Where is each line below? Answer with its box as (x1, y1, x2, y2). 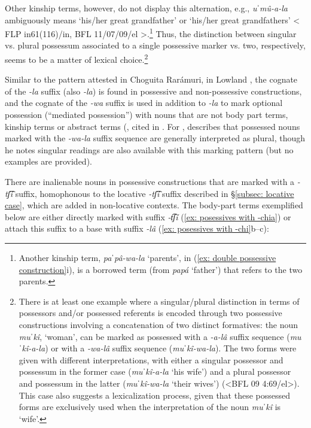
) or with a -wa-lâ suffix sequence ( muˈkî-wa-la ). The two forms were (45, 342, 297, 354)
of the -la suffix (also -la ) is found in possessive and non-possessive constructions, (5, 84, 302, 97)
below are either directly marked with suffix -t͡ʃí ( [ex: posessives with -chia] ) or (5, 210, 291, 223)
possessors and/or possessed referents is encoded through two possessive (19, 306, 282, 319)
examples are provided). (5, 155, 92, 168)
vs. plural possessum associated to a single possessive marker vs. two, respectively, (5, 39, 306, 51)
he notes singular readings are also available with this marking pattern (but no (5, 143, 294, 156)
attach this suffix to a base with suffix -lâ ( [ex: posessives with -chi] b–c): (5, 222, 269, 235)
